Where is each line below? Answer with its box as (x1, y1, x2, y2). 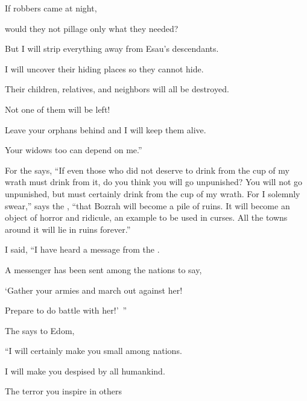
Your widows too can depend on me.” (5, 144, 142, 156)
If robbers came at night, (5, 2, 97, 14)
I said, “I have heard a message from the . (5, 243, 160, 256)
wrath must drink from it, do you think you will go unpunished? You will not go (5, 175, 303, 188)
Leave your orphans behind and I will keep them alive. (5, 123, 206, 136)
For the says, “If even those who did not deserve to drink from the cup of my (5, 163, 290, 176)
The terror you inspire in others (5, 385, 122, 397)
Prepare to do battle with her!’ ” (5, 304, 127, 317)
